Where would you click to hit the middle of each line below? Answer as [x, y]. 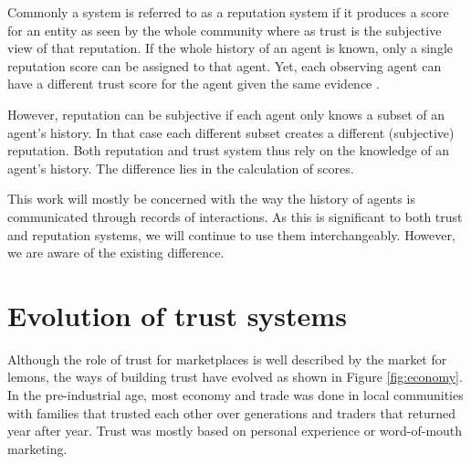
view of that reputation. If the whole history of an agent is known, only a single [230, 48]
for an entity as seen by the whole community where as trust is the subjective [225, 30]
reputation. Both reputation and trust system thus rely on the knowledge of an [229, 150]
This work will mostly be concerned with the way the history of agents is [211, 199]
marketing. [37, 448]
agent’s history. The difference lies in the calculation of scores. [181, 168]
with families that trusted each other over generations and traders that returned [232, 412]
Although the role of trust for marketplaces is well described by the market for [227, 359]
